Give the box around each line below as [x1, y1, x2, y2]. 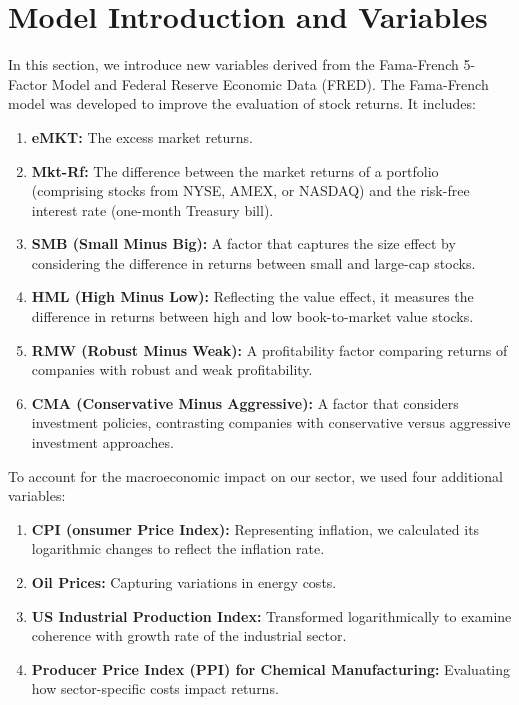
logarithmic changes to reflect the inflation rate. [31, 538, 325, 559]
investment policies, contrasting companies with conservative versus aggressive [31, 412, 511, 433]
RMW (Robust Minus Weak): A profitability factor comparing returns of [31, 339, 508, 360]
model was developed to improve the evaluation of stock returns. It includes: [8, 93, 476, 114]
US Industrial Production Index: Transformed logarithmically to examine [31, 605, 512, 626]
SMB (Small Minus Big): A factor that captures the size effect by [31, 233, 456, 254]
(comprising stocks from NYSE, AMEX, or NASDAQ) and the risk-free [31, 180, 470, 201]
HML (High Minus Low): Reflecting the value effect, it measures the [31, 286, 474, 307]
